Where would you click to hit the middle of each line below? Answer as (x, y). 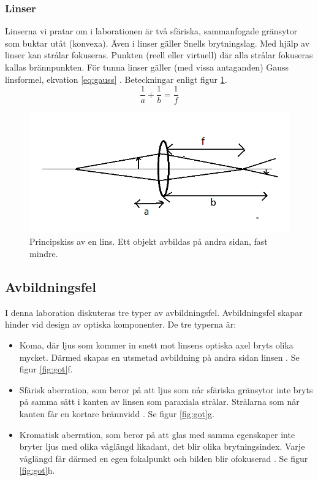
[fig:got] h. (37, 470)
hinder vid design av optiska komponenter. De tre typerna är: (121, 324)
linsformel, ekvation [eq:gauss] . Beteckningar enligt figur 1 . (116, 79)
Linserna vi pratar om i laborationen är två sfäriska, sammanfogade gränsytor (151, 31)
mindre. (44, 254)
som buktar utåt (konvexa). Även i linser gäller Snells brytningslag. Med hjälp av (157, 43)
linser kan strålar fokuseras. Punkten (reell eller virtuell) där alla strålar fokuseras (159, 55)
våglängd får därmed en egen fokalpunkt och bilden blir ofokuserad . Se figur (164, 458)
